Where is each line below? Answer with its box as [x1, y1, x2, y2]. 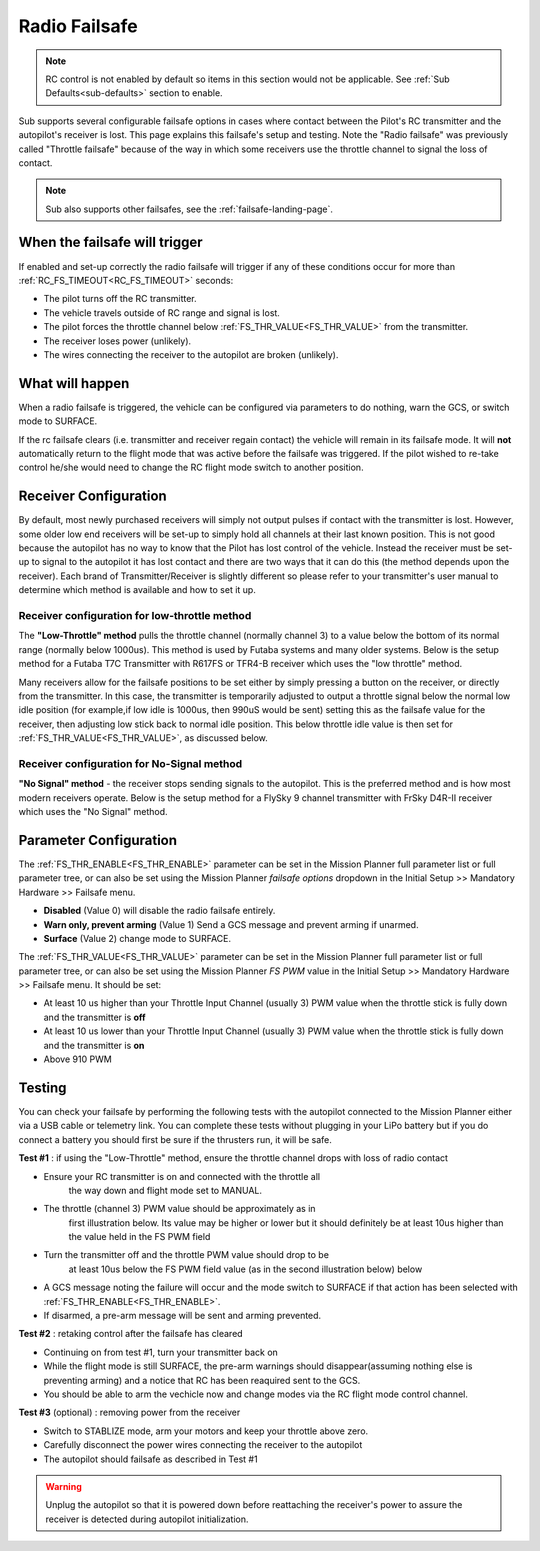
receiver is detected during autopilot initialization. [45, 1513, 249, 1525]
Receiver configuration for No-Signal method [18, 756, 243, 770]
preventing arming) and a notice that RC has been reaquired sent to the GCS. [43, 1374, 361, 1386]
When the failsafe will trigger [18, 234, 204, 251]
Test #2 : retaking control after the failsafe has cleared [18, 1328, 244, 1340]
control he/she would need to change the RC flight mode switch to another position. [18, 461, 364, 474]
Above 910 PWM [43, 1053, 112, 1065]
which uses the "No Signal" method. [18, 806, 169, 818]
